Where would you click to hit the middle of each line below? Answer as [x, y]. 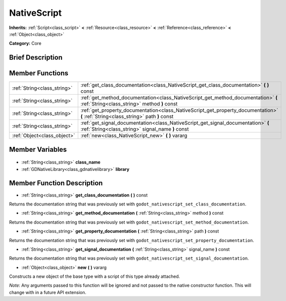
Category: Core [25, 43]
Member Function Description [56, 183]
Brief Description [36, 57]
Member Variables [38, 150]
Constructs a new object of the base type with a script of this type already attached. [95, 276]
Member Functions [39, 73]
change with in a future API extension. [48, 292]
